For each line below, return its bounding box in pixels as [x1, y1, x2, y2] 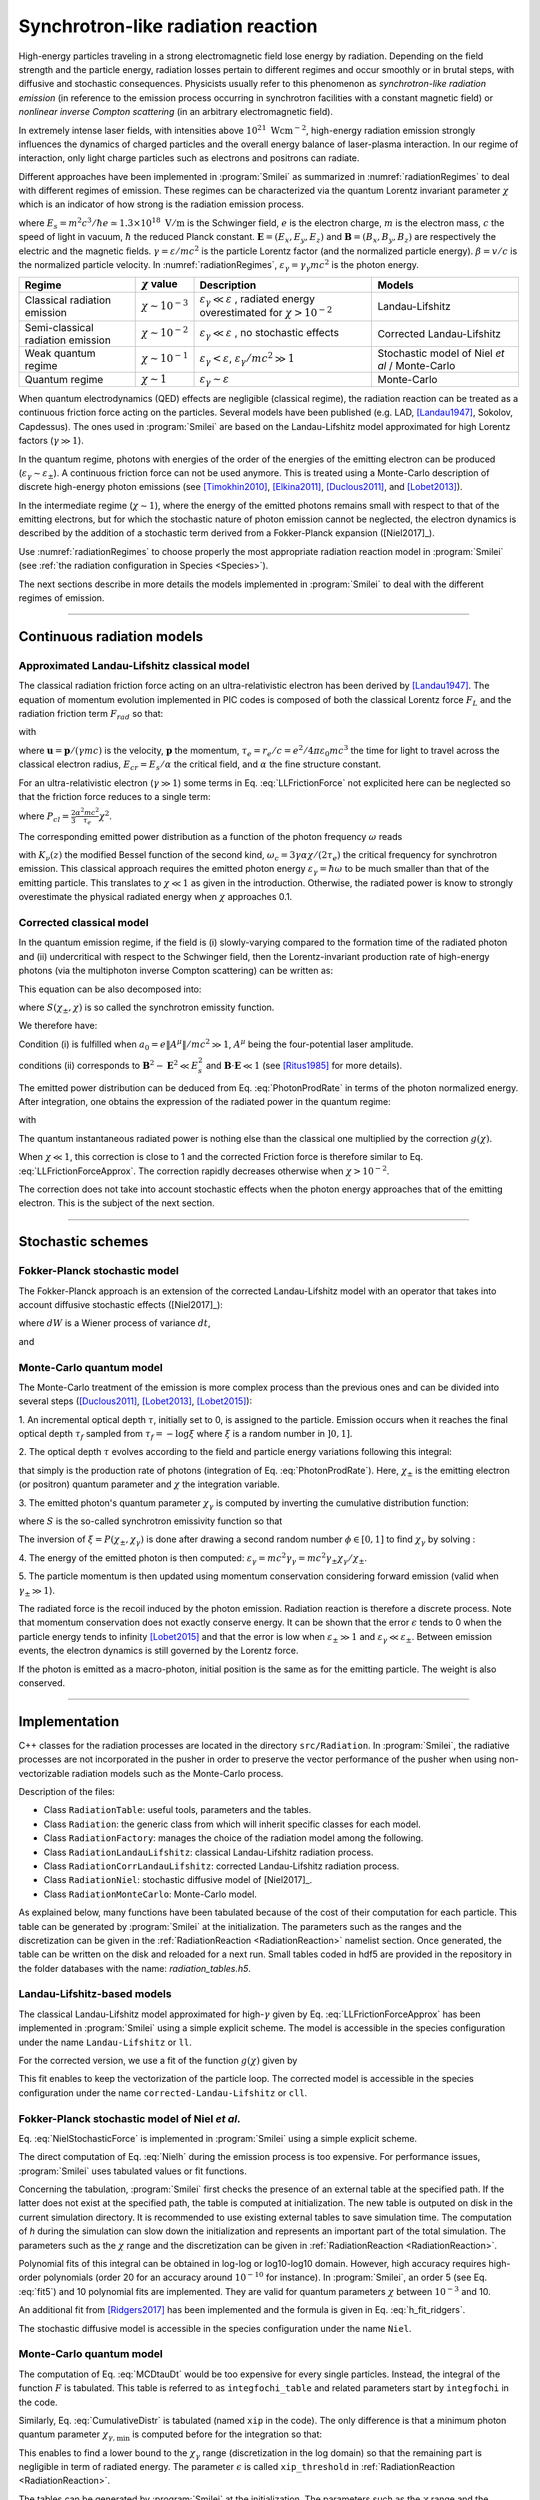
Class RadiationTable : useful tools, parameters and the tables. [43, 1804, 312, 1816]
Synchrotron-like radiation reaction [18, 15, 318, 37]
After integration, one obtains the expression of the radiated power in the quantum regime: [18, 1096, 392, 1108]
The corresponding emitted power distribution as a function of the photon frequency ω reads [18, 830, 403, 842]
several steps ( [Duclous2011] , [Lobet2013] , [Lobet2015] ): [18, 1395, 253, 1407]
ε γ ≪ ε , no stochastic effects [199, 326, 340, 342]
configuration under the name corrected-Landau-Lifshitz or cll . [18, 2086, 308, 2099]
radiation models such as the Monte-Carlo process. [71, 1767, 284, 1779]
